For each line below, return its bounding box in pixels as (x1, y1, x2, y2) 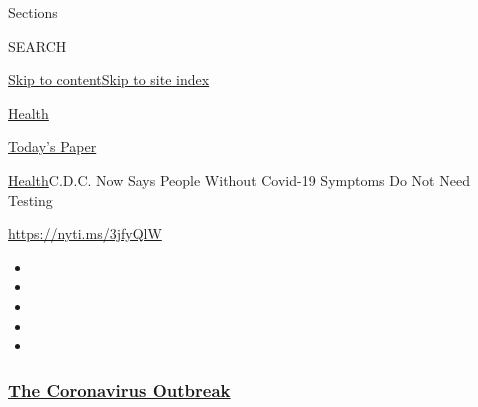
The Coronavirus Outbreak (8, 377, 231, 402)
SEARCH (8, 35, 67, 56)
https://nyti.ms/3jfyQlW (8, 223, 162, 244)
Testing (8, 189, 53, 210)
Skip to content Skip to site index (8, 69, 210, 90)
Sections (8, 2, 58, 22)
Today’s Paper (8, 136, 97, 157)
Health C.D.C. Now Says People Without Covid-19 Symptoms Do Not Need (8, 169, 470, 190)
